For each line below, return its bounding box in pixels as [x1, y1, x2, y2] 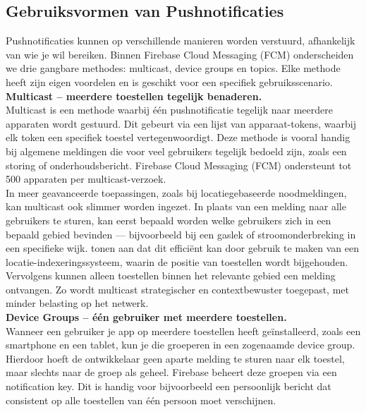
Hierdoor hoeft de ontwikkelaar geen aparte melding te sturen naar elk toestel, [6, 351, 345, 365]
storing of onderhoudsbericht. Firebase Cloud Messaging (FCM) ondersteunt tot [6, 157, 352, 172]
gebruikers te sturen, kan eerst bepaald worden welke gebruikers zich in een [6, 212, 331, 227]
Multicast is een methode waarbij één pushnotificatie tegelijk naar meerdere [6, 102, 333, 117]
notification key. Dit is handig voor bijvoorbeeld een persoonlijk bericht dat [6, 379, 331, 394]
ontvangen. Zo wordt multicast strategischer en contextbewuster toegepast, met [6, 281, 349, 296]
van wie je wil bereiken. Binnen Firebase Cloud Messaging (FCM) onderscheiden [6, 47, 354, 61]
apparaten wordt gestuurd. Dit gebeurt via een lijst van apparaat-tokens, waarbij [6, 116, 356, 131]
